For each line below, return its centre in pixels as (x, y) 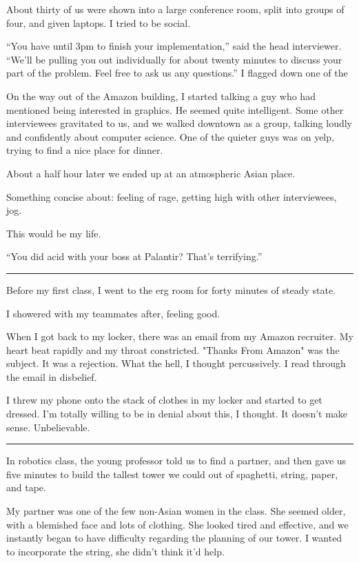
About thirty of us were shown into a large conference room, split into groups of (175, 9)
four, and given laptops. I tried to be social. (99, 22)
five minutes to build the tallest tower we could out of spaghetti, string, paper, (172, 474)
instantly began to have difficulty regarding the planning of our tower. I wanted (174, 538)
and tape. (26, 487)
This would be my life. (54, 233)
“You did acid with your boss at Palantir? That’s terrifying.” (134, 256)
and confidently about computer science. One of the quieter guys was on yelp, (170, 136)
